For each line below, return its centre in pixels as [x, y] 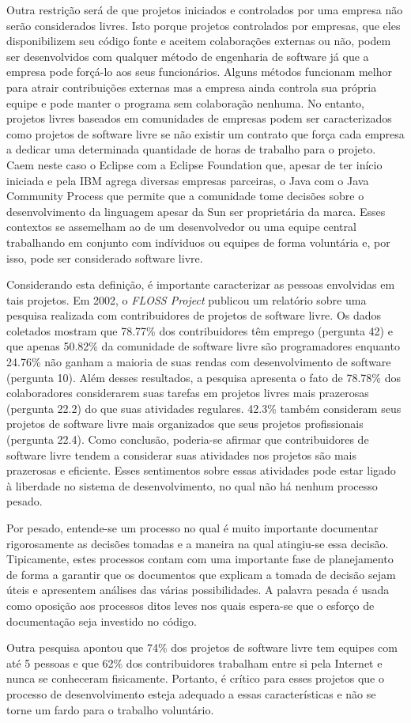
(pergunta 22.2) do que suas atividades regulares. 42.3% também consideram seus [204, 408]
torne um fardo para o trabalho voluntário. [110, 709]
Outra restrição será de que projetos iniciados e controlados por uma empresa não [205, 9]
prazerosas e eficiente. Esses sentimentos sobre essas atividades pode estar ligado [201, 470]
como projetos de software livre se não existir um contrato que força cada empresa [205, 133]
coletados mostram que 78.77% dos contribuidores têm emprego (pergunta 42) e [200, 330]
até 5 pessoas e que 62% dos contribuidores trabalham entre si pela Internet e [194, 662]
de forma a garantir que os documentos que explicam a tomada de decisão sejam [201, 574]
